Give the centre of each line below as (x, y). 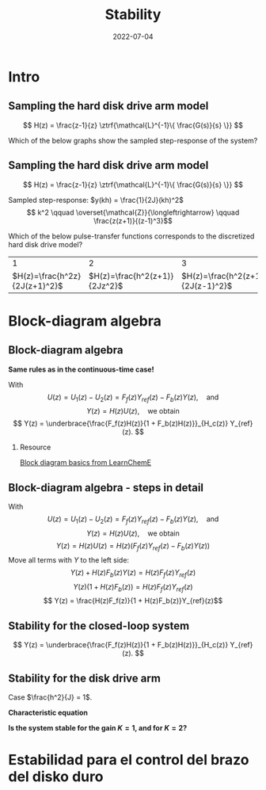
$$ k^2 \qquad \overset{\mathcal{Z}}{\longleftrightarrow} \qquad (133, 212)
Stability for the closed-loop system (99, 626)
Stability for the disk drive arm (84, 678)
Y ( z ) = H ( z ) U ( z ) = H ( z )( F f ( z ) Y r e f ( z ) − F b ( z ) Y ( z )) (133, 546)
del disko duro (56, 777)
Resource (35, 447)
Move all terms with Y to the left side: (68, 559)
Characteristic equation (48, 712)
